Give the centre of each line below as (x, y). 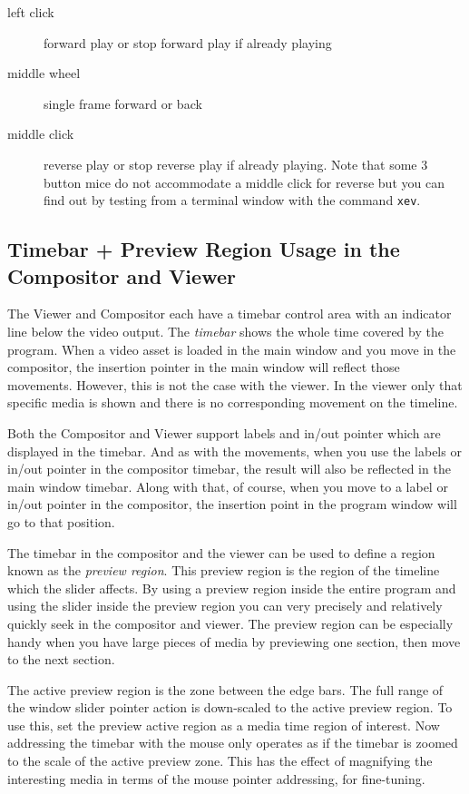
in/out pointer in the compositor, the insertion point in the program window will (232, 504)
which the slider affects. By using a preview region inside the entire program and (232, 588)
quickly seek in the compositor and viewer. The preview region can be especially (230, 623)
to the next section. (61, 659)
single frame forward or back (123, 103)
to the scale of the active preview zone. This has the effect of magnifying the (220, 761)
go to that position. (61, 521)
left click (31, 12)
